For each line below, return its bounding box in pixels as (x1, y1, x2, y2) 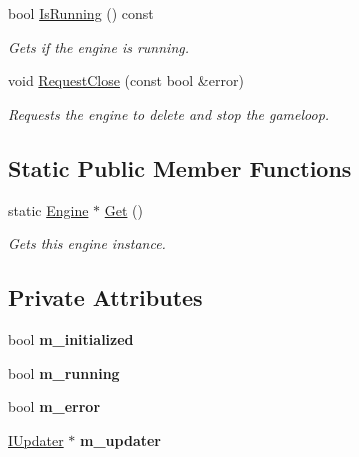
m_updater (80, 429, 161, 450)
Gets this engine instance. (8, 233, 166, 254)
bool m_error (8, 396, 101, 417)
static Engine (8, 199, 89, 220)
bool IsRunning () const (8, 3, 154, 23)
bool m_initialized (8, 328, 134, 349)
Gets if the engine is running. (8, 36, 189, 57)
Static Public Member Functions (8, 152, 352, 183)
